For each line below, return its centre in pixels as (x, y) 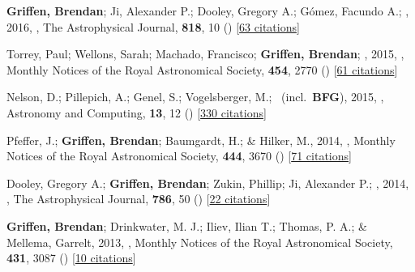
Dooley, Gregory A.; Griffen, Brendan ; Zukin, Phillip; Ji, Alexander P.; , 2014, (208, 183)
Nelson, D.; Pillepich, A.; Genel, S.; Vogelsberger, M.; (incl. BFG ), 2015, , (195, 97)
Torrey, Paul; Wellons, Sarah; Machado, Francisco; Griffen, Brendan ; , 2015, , (205, 54)
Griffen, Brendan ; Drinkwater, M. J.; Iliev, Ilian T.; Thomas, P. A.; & (187, 225)
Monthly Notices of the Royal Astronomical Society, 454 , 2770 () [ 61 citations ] (202, 69)
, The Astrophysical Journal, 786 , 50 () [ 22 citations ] (139, 199)
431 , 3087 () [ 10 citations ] (71, 258)
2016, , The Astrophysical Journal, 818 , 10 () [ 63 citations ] (153, 26)
